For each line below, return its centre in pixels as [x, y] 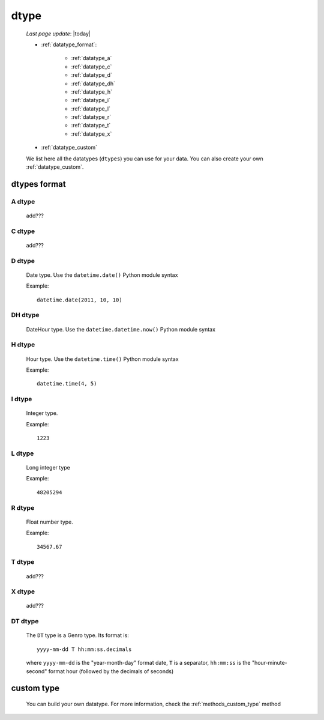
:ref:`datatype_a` [91, 58]
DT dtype [25, 622]
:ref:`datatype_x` [91, 134]
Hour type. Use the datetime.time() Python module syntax [103, 359]
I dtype [22, 399]
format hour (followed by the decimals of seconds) [111, 671]
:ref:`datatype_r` [91, 117]
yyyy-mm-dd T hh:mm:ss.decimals [84, 649]
